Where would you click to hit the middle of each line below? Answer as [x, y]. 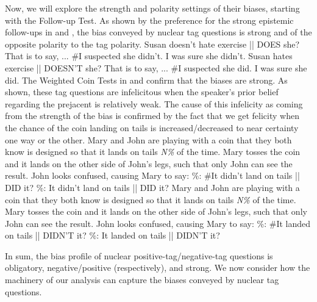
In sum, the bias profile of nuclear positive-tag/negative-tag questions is [139, 255]
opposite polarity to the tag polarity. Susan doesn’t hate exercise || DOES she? [152, 44]
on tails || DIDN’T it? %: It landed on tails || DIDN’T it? [112, 235]
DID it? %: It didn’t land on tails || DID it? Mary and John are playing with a [152, 187]
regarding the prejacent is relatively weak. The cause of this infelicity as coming [154, 103]
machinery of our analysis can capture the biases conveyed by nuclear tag [142, 280]
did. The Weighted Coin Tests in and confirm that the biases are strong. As [146, 80]
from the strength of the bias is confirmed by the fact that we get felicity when [152, 116]
